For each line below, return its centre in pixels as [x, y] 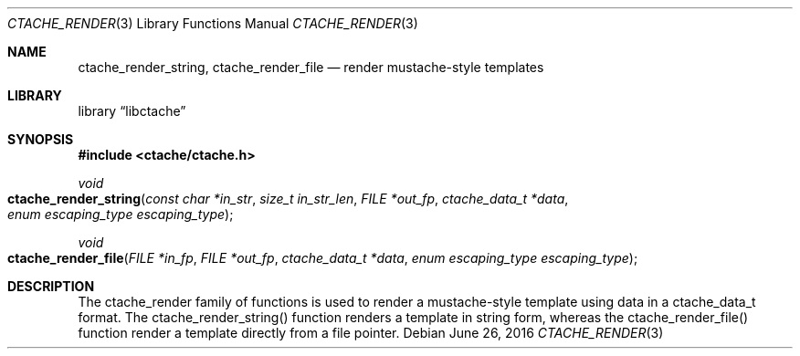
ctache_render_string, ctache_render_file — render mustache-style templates [311, 67]
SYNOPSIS [41, 139]
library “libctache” [132, 111]
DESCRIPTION [51, 286]
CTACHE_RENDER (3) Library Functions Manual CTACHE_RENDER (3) [213, 23]
